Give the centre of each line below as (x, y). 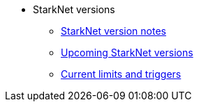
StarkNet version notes (113, 31)
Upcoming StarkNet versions (127, 52)
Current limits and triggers (121, 74)
